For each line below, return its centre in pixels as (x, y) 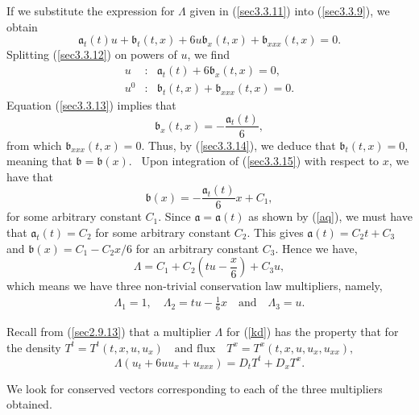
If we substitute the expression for (91, 10)
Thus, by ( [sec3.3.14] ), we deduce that (242, 145)
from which (34, 145)
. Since (174, 216)
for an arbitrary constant (197, 248)
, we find (208, 54)
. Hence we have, (316, 248)
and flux (195, 349)
